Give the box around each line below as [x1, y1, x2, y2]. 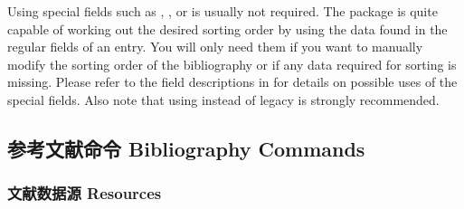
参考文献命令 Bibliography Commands [7, 134, 365, 162]
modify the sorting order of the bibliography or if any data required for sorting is [7, 54, 457, 73]
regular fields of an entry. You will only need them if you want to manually [7, 37, 423, 56]
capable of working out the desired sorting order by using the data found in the [7, 19, 448, 38]
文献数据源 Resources [7, 182, 162, 204]
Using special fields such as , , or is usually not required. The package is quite [7, 2, 438, 20]
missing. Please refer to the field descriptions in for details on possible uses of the [7, 72, 458, 91]
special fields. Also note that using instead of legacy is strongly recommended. [7, 90, 440, 109]
